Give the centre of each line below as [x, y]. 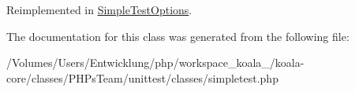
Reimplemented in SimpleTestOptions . [99, 9]
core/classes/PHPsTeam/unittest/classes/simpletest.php [142, 77]
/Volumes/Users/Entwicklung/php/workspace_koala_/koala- [155, 63]
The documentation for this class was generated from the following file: [178, 36]
